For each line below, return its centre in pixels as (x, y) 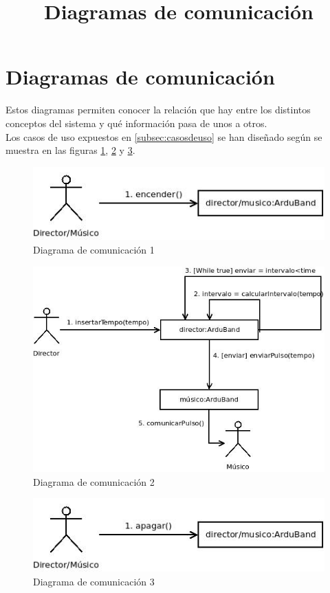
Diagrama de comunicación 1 (94, 249)
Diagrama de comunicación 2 (94, 481)
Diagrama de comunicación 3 (94, 581)
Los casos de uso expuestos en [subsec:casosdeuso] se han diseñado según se (164, 136)
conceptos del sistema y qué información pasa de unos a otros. (136, 123)
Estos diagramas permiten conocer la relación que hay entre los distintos (158, 110)
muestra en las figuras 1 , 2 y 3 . (70, 150)
